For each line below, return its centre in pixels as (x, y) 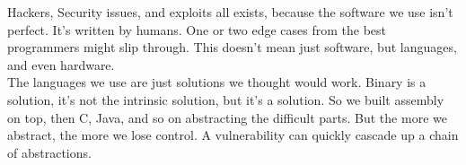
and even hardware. (61, 64)
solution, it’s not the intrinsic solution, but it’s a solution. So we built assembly (226, 99)
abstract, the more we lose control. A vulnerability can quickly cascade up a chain (233, 135)
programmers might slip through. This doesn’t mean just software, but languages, (232, 47)
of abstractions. (49, 152)
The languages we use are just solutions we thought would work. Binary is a (217, 82)
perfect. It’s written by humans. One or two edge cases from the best (197, 29)
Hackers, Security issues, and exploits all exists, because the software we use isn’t (230, 12)
